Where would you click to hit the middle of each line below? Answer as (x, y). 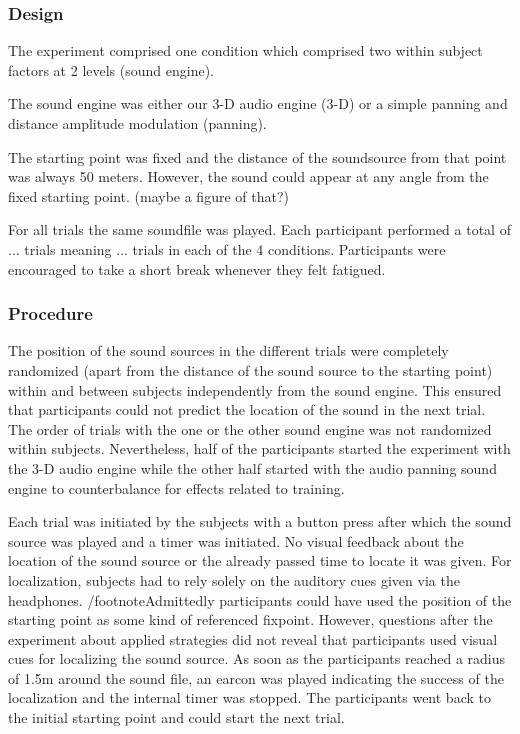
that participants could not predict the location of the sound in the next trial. (247, 409)
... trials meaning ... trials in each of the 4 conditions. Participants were (227, 248)
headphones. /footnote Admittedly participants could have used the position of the (260, 599)
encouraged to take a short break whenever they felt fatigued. (197, 268)
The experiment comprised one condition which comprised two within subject (245, 50)
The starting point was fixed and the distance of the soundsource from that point (257, 156)
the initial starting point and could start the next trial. (176, 717)
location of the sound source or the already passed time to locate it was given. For (260, 560)
